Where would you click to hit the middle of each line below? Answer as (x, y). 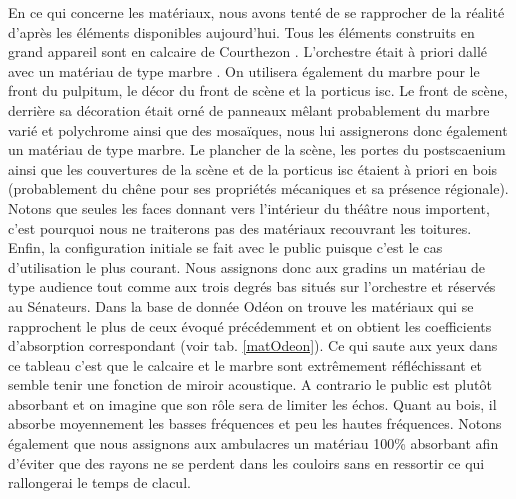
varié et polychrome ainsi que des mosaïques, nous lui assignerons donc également (258, 129)
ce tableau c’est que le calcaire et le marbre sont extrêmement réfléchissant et (245, 364)
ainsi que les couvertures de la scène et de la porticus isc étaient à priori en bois (253, 168)
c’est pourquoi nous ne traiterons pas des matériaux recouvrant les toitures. (240, 227)
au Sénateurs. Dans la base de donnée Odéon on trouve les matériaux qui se (241, 305)
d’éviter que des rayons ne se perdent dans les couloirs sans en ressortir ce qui (246, 462)
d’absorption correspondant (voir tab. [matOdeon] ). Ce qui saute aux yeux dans (253, 345)
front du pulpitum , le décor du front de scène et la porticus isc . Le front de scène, (258, 90)
